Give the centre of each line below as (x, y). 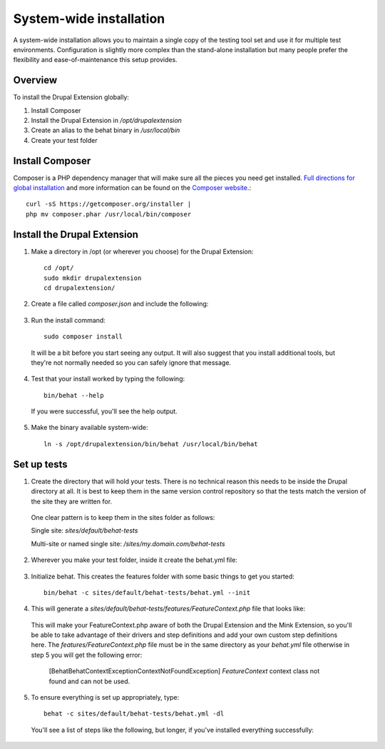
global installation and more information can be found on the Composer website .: (132, 188)
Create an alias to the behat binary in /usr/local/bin (106, 130)
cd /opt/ (59, 268)
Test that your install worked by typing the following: (108, 379)
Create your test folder (64, 140)
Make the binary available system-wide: (89, 428)
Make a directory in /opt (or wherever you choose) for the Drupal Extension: (142, 251)
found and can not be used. (89, 681)
